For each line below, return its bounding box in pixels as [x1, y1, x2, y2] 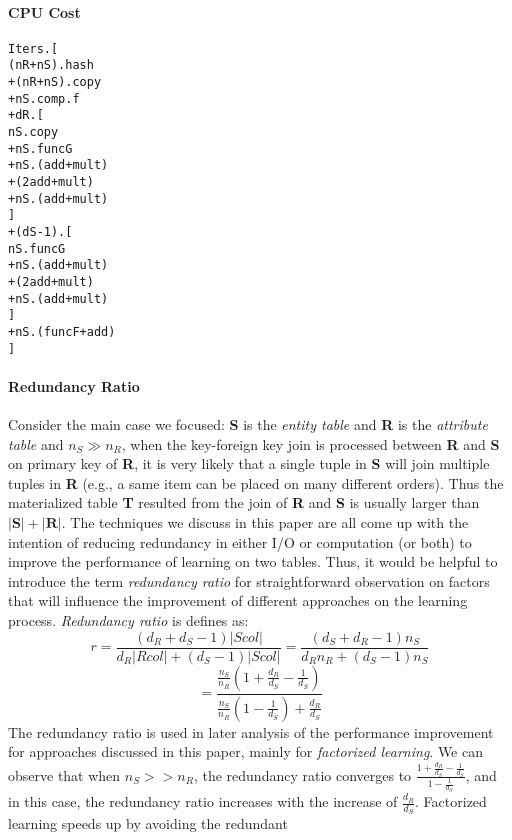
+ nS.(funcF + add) [8, 324, 116, 339]
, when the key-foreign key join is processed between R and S [121, 433, 500, 454]
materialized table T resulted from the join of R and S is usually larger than [8, 492, 480, 513]
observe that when [8, 764, 121, 785]
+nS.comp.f [8, 91, 80, 106]
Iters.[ [8, 41, 59, 56]
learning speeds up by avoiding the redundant [8, 813, 288, 834]
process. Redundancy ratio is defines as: [8, 610, 249, 630]
